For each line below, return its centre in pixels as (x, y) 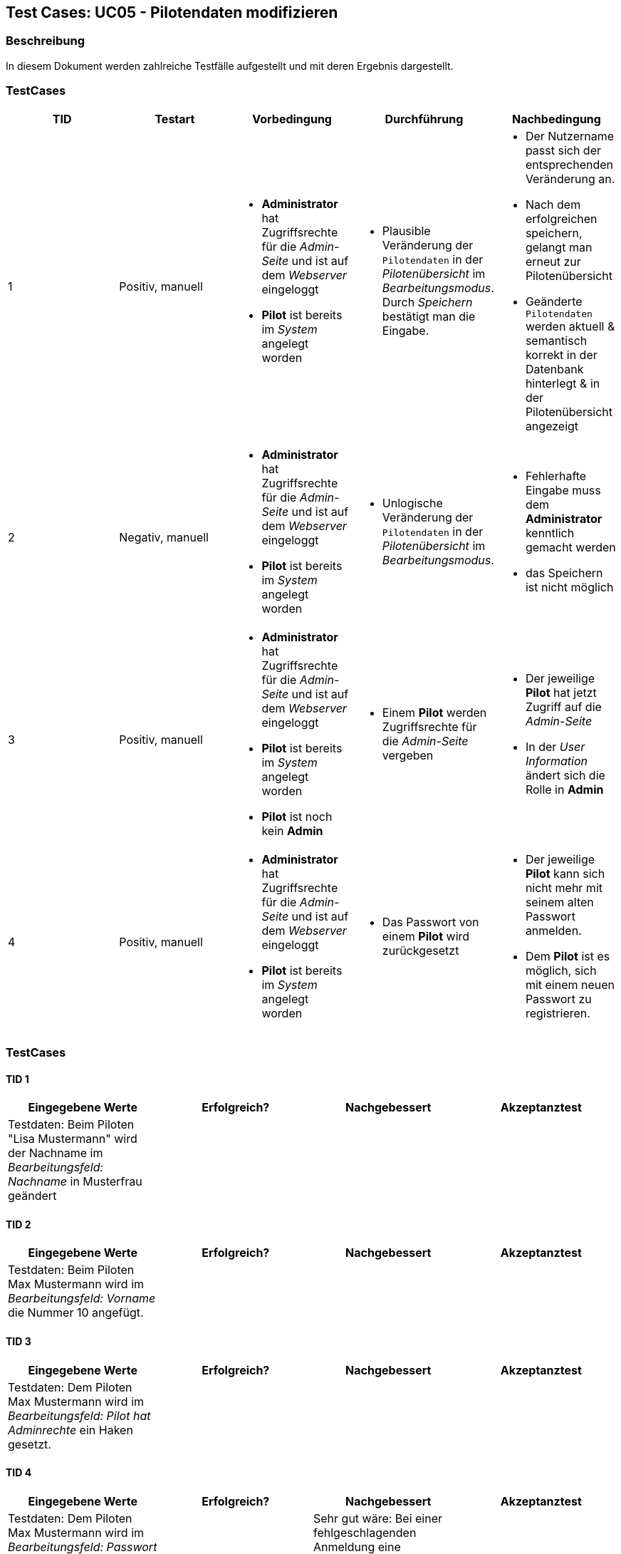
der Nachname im (56, 1153)
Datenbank (554, 369)
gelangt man (559, 247)
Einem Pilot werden (434, 712)
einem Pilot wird (426, 936)
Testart (175, 119)
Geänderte (554, 301)
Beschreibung (46, 41)
